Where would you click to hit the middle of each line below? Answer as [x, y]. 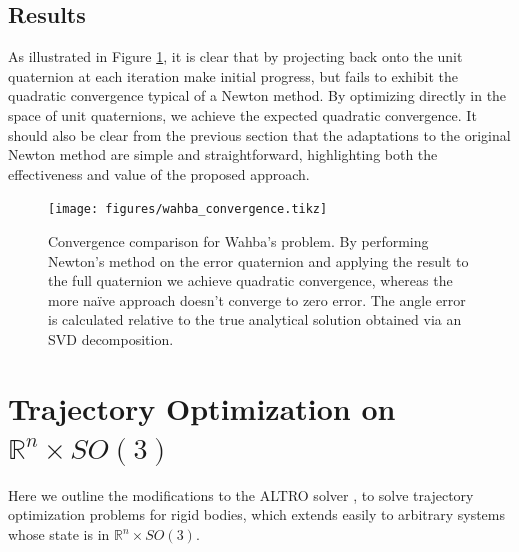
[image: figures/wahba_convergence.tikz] [188, 209]
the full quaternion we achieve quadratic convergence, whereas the [250, 280]
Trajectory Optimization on [202, 407]
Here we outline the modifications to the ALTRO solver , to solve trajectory [241, 494]
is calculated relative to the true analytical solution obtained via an [255, 319]
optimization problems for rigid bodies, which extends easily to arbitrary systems [257, 514]
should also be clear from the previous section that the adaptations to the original [259, 134]
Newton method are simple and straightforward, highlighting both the [223, 154]
